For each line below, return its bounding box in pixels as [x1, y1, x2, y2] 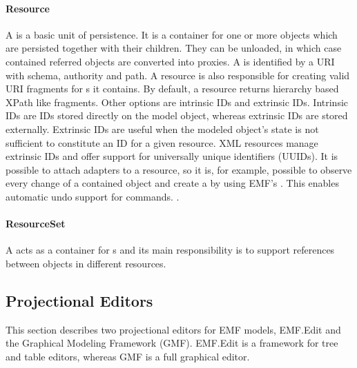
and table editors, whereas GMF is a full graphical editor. [6, 349, 250, 363]
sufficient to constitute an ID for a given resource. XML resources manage [6, 135, 318, 150]
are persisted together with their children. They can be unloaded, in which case [6, 41, 342, 55]
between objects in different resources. [6, 256, 166, 270]
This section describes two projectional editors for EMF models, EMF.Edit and [6, 322, 341, 336]
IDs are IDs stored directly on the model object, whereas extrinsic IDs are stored [6, 108, 348, 123]
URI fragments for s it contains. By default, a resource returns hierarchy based [6, 81, 339, 96]
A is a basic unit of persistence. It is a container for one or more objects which [6, 27, 338, 41]
